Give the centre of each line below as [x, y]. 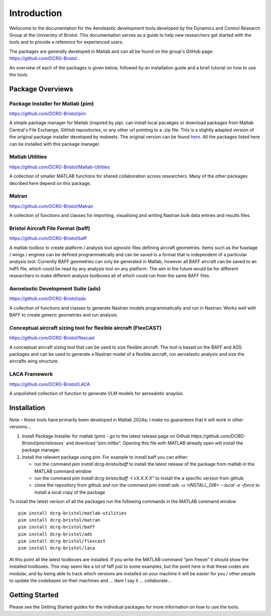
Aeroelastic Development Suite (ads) [55, 288]
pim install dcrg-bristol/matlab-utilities [73, 513]
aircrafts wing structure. [34, 361]
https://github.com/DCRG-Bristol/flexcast [52, 338]
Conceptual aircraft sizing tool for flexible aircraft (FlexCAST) [85, 328]
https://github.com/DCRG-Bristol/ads [48, 298]
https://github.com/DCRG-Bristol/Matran [51, 206]
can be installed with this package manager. [55, 144]
